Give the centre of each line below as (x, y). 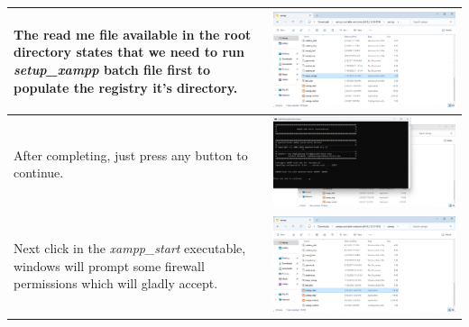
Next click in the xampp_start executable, (130, 248)
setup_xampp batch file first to (112, 70)
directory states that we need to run (129, 52)
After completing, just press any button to (131, 154)
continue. (39, 173)
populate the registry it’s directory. (126, 87)
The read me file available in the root (133, 34)
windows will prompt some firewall (109, 265)
